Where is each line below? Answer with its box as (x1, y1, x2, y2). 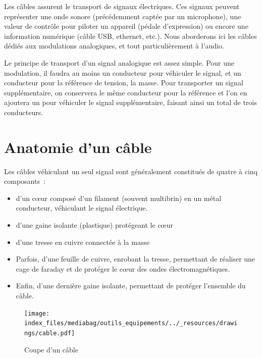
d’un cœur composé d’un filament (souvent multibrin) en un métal (16, 192, 222, 203)
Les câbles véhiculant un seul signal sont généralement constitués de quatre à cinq (4, 166, 258, 176)
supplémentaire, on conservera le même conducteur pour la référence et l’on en (4, 87, 247, 97)
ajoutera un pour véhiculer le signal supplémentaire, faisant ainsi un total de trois (4, 97, 257, 108)
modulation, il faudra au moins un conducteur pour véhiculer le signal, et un (4, 67, 241, 78)
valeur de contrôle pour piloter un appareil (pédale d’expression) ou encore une (4, 21, 248, 31)
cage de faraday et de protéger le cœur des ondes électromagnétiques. (16, 263, 230, 274)
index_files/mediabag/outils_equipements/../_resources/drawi (24, 320, 238, 327)
